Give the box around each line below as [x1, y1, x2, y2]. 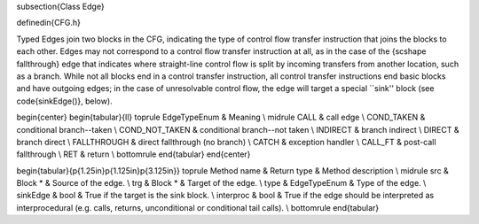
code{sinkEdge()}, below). [16, 96, 113, 106]
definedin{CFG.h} [16, 18, 82, 28]
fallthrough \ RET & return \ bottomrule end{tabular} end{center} [16, 149, 251, 159]
